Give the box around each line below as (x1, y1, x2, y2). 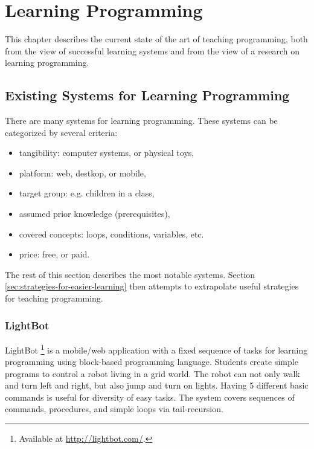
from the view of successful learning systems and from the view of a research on (5, 44, 300, 57)
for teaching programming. (5, 292, 103, 305)
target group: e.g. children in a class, (19, 187, 155, 199)
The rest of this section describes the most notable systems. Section (5, 268, 255, 280)
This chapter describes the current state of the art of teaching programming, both (5, 33, 308, 45)
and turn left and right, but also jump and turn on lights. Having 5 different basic (5, 379, 309, 392)
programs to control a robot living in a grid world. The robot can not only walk (5, 367, 300, 380)
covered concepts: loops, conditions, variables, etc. (19, 227, 204, 240)
